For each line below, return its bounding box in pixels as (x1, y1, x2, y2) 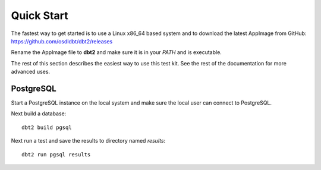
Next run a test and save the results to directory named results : (11, 137, 166, 144)
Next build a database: (11, 110, 67, 117)
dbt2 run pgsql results (21, 151, 91, 158)
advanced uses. (11, 68, 51, 75)
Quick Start (11, 9, 68, 22)
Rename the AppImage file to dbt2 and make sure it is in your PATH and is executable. (11, 49, 222, 56)
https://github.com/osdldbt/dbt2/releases (11, 37, 113, 45)
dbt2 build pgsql (21, 124, 72, 131)
